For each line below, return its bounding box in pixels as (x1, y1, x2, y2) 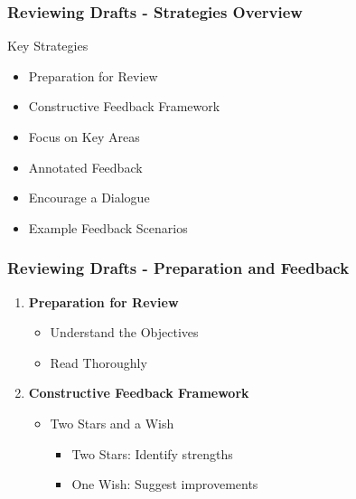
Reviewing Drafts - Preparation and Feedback (7, 257, 350, 279)
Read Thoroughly (50, 353, 147, 372)
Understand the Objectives (50, 323, 199, 342)
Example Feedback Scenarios (28, 218, 188, 237)
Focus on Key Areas (28, 127, 140, 146)
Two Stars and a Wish (50, 413, 174, 432)
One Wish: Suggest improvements (71, 475, 258, 494)
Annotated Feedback (28, 157, 143, 176)
